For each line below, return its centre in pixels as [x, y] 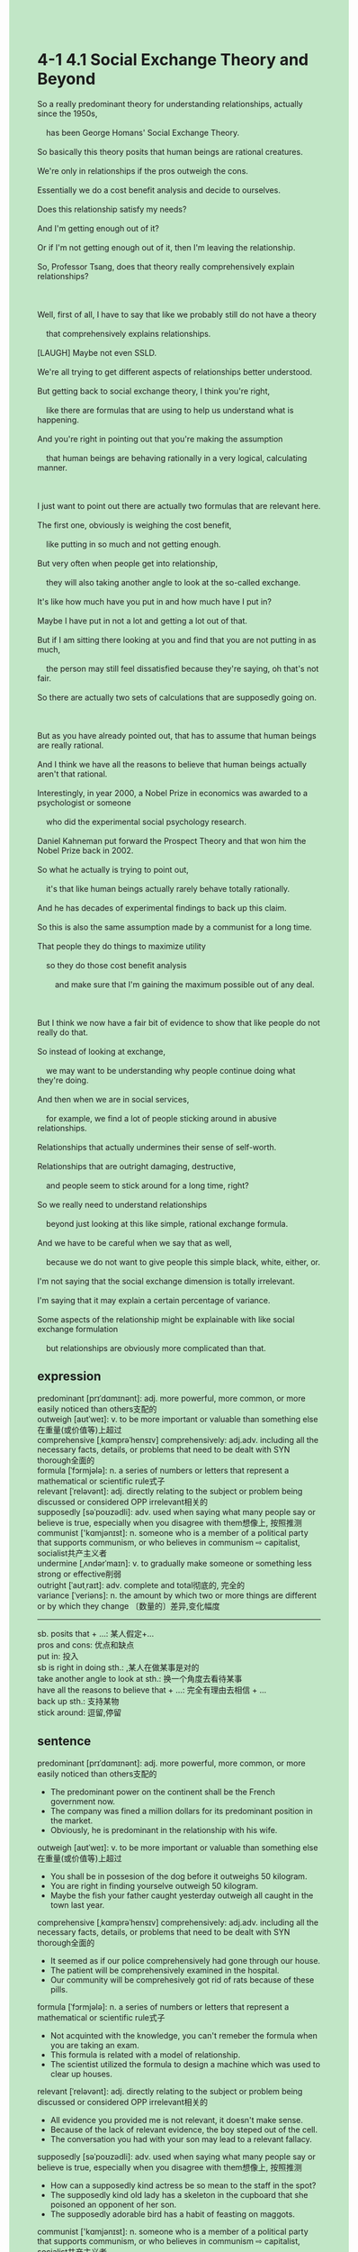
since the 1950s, [67, 114]
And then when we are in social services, [113, 1099]
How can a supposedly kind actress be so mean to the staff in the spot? [183, 2185]
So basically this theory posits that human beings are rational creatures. [170, 151]
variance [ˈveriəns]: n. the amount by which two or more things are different [177, 1595]
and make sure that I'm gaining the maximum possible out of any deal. [184, 984]
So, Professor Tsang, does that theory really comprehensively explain [166, 267]
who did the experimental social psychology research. [146, 822]
